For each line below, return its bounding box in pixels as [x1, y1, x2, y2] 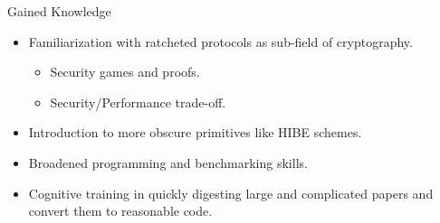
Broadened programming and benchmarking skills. [28, 153, 308, 172]
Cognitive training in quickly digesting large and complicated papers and [28, 183, 434, 202]
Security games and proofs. [50, 62, 200, 81]
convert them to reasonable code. [28, 201, 213, 220]
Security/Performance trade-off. [50, 92, 226, 111]
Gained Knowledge [7, 2, 111, 20]
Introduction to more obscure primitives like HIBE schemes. [28, 123, 362, 142]
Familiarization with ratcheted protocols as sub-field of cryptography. [28, 32, 413, 51]
